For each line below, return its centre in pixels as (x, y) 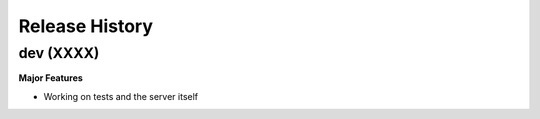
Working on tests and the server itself (121, 96)
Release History (86, 26)
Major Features (51, 78)
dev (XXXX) (59, 53)
